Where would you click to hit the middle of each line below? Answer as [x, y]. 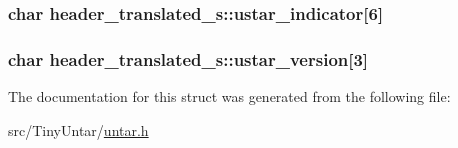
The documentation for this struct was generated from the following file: [229, 96]
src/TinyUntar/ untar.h [78, 129]
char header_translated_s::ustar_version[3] [188, 58]
